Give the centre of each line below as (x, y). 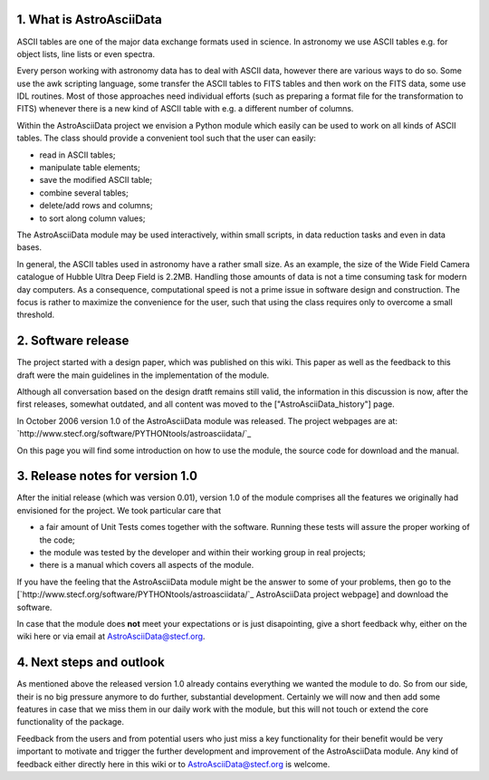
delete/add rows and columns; (96, 206)
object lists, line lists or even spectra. (86, 53)
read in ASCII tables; (77, 155)
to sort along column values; (92, 218)
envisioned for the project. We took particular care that (119, 510)
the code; (58, 540)
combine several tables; (84, 193)
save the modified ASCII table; (96, 180)
